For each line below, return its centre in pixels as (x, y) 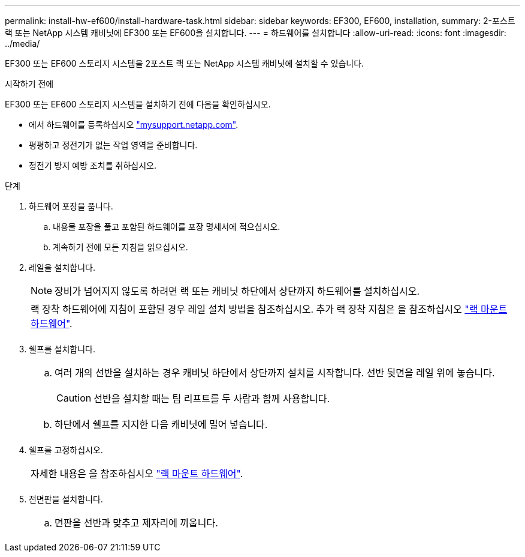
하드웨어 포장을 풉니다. (71, 206)
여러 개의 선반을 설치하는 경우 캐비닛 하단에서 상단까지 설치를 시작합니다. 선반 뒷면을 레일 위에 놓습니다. (275, 373)
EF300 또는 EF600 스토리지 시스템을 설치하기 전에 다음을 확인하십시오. (138, 104)
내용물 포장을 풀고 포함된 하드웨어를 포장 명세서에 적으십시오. (167, 227)
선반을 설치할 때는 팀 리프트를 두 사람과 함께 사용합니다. (212, 399)
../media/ (22, 44)
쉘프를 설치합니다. (62, 349)
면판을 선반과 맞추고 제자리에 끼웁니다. (136, 523)
